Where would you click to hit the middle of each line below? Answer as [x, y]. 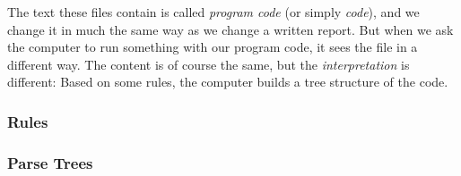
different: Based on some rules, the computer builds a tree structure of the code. [228, 82]
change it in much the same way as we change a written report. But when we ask [230, 29]
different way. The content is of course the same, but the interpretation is [209, 64]
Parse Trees [50, 162]
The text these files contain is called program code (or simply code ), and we [213, 12]
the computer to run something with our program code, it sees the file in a [213, 47]
